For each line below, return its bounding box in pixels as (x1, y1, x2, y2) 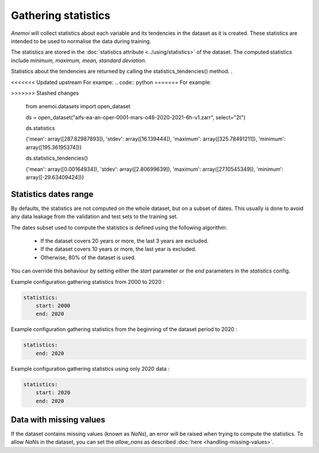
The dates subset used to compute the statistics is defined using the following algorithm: (11, 224, 227, 231)
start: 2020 (35, 389, 71, 396)
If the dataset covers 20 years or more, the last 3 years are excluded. (40, 237, 209, 245)
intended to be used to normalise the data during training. (11, 37, 151, 44)
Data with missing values (11, 415, 106, 425)
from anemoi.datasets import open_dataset (25, 103, 131, 110)
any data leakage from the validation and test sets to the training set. (11, 213, 178, 220)
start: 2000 (35, 302, 71, 309)
